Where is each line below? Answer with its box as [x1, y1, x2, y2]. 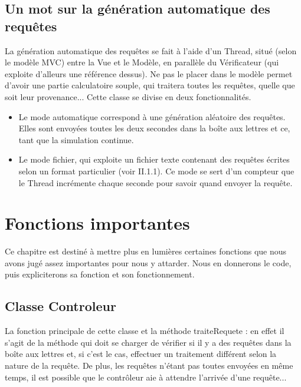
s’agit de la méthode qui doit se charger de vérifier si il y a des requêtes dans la [5, 336, 292, 348]
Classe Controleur [5, 297, 116, 315]
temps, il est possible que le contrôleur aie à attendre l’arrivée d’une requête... [5, 371, 287, 383]
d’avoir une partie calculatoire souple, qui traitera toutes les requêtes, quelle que [5, 79, 295, 91]
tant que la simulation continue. [18, 133, 134, 145]
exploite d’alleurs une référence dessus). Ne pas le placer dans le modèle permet [5, 67, 293, 80]
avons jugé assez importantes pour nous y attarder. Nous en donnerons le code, [5, 256, 292, 269]
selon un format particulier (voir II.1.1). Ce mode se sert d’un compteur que [18, 164, 295, 177]
